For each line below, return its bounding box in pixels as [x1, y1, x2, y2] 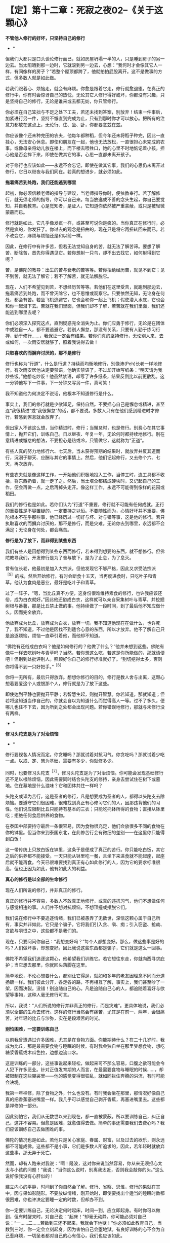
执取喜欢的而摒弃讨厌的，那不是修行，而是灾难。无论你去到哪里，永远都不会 [5, 520, 165, 526]
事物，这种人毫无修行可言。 [14, 991, 72, 998]
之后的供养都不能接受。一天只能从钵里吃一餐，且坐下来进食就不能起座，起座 [5, 853, 165, 859]
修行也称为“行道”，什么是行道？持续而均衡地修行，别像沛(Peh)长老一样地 [5, 361, 158, 367]
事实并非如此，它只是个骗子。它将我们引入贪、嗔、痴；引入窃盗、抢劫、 [14, 921, 165, 927]
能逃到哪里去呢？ [5, 309, 41, 315]
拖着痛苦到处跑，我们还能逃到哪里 [5, 179, 76, 185]
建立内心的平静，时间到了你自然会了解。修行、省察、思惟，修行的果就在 [5, 1184, 156, 1190]
